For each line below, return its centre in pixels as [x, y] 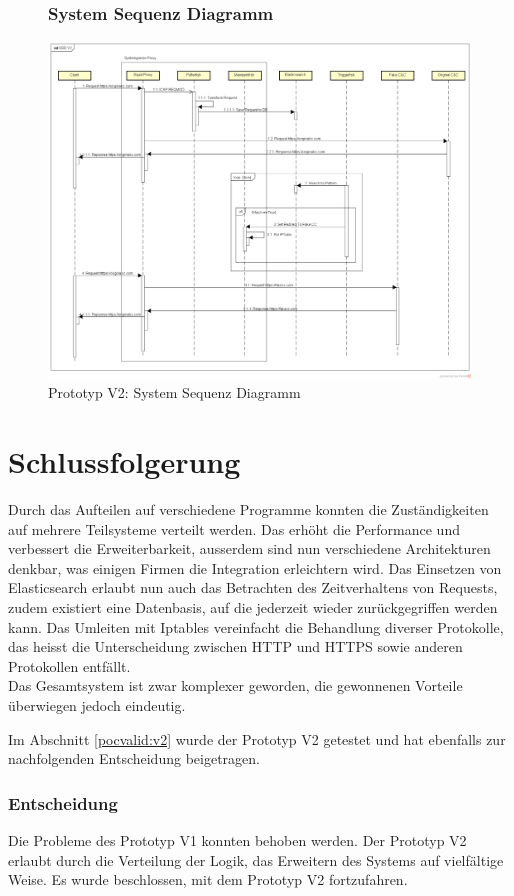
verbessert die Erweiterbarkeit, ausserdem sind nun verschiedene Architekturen [249, 548]
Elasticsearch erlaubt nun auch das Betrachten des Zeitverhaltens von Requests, [253, 587]
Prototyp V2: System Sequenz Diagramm [174, 392]
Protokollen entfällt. [69, 665]
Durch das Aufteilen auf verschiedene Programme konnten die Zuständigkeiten [248, 508]
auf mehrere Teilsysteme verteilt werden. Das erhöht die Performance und [234, 528]
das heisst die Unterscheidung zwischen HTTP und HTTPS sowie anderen [235, 646]
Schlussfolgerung [124, 461]
